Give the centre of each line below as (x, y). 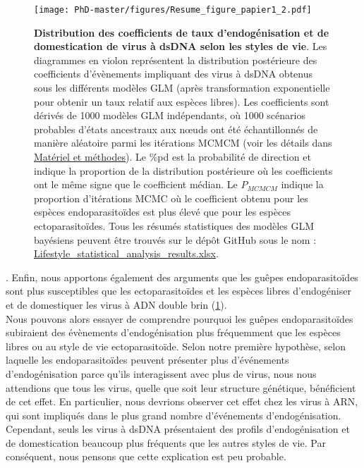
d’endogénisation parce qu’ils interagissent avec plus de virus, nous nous (161, 373)
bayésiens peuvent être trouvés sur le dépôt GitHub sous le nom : (175, 239)
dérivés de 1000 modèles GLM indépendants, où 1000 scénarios (170, 115)
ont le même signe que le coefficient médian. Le (136, 184)
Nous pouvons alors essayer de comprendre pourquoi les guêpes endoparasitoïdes (180, 318)
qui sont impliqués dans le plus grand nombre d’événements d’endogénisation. (174, 415)
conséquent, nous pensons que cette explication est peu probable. (146, 456)
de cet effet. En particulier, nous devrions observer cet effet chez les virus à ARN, (182, 401)
